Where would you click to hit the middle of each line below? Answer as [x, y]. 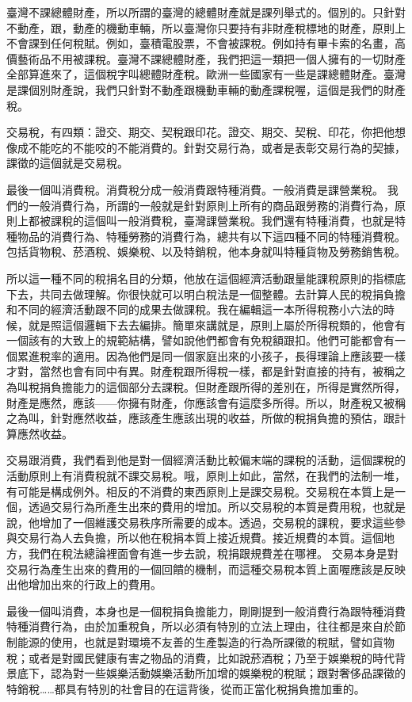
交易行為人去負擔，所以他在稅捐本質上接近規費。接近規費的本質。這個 [200, 538]
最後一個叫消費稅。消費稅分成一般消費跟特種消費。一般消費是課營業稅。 [195, 189]
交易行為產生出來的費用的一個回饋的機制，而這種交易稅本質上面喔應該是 [195, 568]
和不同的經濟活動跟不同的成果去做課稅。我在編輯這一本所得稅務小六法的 [195, 309]
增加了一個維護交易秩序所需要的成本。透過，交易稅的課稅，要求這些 [217, 522]
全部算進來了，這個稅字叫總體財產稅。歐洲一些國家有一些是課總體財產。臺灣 [206, 74]
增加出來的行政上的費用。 [95, 584]
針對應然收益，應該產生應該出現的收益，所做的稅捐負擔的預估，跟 [222, 418]
